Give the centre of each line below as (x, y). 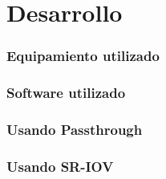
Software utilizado (66, 93)
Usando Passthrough (75, 129)
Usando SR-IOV (60, 166)
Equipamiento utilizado (83, 56)
